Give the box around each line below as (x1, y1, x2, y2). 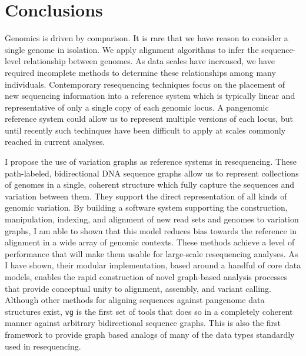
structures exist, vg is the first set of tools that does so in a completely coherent (5, 305, 293, 317)
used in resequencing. (5, 340, 81, 352)
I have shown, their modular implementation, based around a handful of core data (5, 259, 301, 271)
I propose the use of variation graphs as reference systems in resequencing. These (5, 155, 297, 168)
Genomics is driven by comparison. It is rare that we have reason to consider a (5, 32, 288, 44)
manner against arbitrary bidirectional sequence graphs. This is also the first (5, 317, 281, 329)
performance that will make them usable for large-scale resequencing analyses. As (5, 247, 298, 259)
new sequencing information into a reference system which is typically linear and (5, 89, 295, 102)
